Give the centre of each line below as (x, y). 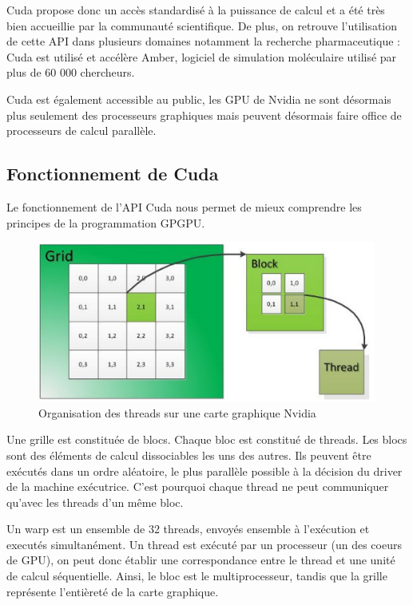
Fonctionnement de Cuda (113, 174)
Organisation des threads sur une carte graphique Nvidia (177, 412)
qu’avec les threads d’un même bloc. (95, 502)
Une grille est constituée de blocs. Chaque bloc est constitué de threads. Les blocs (207, 439)
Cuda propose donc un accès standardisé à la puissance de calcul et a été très (196, 10)
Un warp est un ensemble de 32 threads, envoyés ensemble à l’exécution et (188, 529)
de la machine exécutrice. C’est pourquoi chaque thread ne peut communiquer (198, 486)
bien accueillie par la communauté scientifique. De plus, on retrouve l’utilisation (202, 25)
